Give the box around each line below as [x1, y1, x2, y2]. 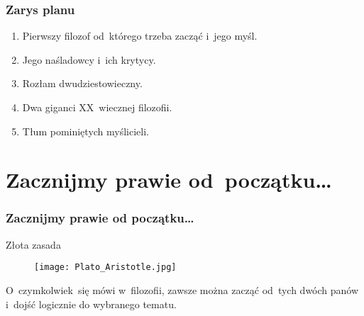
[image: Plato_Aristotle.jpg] [34, 262, 177, 273]
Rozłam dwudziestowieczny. [22, 76, 143, 91]
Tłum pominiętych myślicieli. [22, 123, 150, 138]
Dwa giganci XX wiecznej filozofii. [22, 100, 172, 114]
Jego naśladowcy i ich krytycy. [22, 52, 156, 67]
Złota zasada [6, 237, 61, 252]
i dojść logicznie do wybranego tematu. [6, 296, 177, 311]
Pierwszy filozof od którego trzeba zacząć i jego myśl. [22, 28, 258, 43]
